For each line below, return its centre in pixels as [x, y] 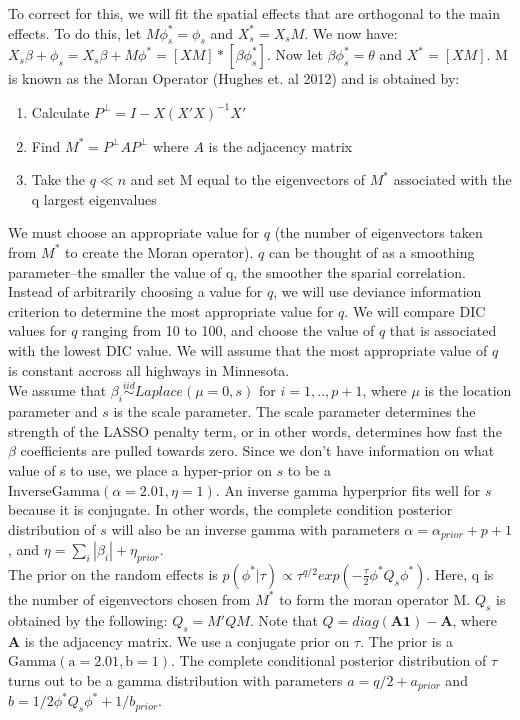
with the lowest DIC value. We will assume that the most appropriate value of [248, 349]
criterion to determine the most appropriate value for [171, 310]
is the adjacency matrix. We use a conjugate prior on [187, 640]
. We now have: [351, 32]
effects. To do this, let [75, 32]
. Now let [294, 54]
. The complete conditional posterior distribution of [329, 660]
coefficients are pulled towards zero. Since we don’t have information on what [257, 450]
